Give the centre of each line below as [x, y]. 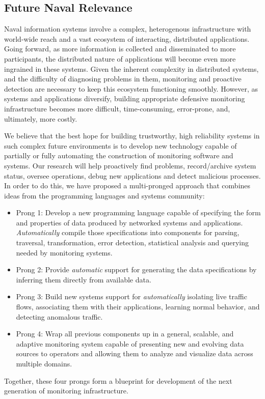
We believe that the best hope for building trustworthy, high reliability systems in [132, 136]
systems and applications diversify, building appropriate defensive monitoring [125, 98]
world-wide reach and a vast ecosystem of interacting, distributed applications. [127, 38]
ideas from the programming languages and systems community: [104, 195]
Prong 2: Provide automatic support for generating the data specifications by [136, 269]
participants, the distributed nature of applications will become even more [120, 58]
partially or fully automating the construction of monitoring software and [119, 155]
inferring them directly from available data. [84, 279]
